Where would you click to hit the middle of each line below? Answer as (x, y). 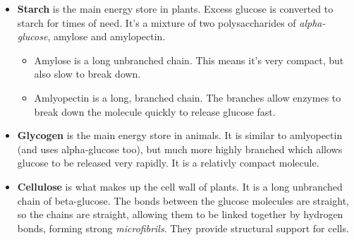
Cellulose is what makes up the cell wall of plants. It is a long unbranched (180, 186)
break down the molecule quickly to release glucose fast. (155, 111)
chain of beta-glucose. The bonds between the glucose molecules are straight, (183, 200)
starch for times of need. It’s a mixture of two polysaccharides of (157, 22)
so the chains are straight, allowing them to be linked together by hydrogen (180, 214)
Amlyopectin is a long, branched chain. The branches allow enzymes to (188, 97)
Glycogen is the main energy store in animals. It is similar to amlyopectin (180, 135)
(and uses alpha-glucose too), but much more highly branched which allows (180, 149)
